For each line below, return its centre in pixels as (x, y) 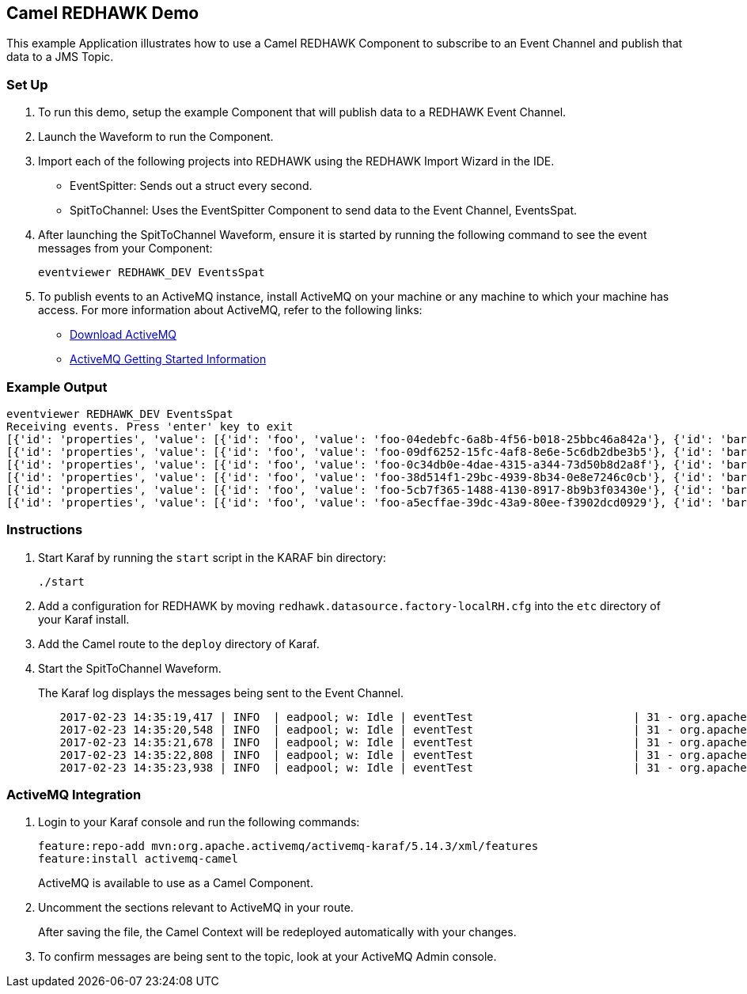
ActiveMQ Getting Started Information (168, 359)
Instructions (45, 530)
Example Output (57, 387)
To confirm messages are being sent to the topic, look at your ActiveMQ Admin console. (267, 957)
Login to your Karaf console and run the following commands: (199, 822)
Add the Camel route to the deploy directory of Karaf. (179, 643)
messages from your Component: (125, 248)
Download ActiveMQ (123, 335)
